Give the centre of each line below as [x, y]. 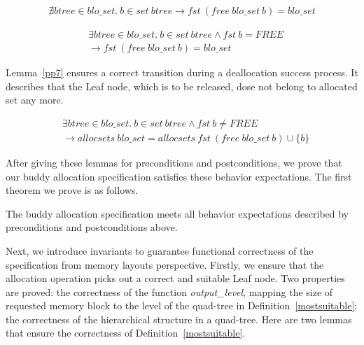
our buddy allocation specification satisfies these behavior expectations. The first [179, 176]
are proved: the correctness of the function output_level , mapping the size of [169, 291]
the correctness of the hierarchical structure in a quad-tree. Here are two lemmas [179, 319]
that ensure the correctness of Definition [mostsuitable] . [126, 333]
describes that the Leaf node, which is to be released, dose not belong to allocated [182, 86]
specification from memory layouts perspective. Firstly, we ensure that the [165, 264]
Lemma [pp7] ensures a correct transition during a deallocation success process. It [182, 72]
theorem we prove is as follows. [72, 190]
